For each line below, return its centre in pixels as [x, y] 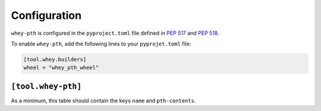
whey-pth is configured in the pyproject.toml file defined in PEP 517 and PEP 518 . [115, 33]
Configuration [46, 15]
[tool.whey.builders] [55, 59]
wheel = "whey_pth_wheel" [61, 68]
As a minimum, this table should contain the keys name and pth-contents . [103, 100]
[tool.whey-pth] [46, 86]
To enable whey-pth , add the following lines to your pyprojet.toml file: [101, 44]
